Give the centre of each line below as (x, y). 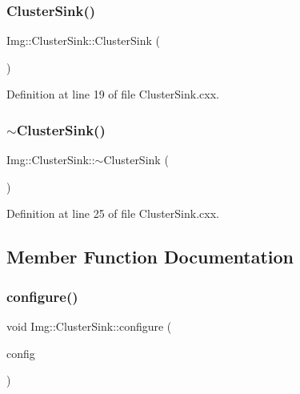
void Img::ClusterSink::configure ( (89, 326)
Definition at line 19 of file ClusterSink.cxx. (113, 94)
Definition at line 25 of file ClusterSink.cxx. (113, 213)
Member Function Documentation (150, 257)
